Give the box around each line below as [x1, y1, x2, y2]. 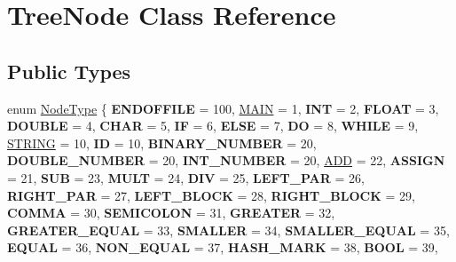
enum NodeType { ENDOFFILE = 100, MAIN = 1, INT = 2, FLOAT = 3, [7, 99, 439, 117]
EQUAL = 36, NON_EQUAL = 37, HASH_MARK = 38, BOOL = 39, [7, 238, 438, 257]
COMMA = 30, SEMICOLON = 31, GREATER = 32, [7, 203, 335, 222]
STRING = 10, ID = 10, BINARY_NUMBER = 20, [7, 133, 317, 152]
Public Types [7, 57, 131, 84]
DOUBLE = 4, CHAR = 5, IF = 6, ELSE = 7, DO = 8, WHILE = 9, [7, 116, 419, 135]
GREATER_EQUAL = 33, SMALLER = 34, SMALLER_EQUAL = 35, [7, 220, 450, 239]
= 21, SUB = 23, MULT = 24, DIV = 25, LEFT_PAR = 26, [7, 168, 365, 187]
